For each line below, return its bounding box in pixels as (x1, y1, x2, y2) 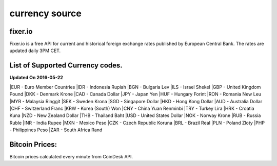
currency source (9, 8, 82, 19)
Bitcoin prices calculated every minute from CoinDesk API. (9, 154, 133, 159)
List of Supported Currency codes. (9, 61, 123, 70)
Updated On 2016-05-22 (9, 75, 64, 81)
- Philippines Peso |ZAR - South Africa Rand (9, 127, 103, 133)
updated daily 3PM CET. (9, 48, 61, 54)
